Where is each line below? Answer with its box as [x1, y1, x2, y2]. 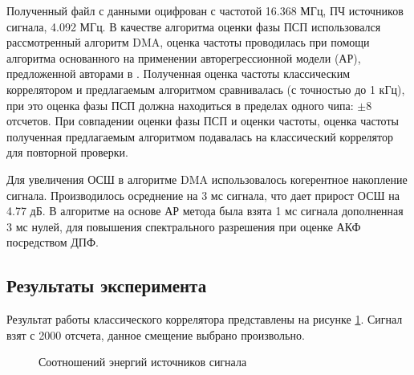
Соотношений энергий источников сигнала [39, 353, 247, 370]
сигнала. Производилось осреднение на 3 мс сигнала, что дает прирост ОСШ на [6, 186, 400, 203]
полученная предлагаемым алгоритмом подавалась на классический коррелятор [6, 128, 393, 145]
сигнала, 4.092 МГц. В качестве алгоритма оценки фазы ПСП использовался [6, 18, 381, 35]
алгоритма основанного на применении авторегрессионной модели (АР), [6, 49, 361, 66]
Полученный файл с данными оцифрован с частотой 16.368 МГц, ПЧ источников [6, 2, 404, 18]
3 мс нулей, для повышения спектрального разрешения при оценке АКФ [6, 218, 361, 234]
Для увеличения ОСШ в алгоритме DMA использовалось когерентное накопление [6, 170, 408, 187]
